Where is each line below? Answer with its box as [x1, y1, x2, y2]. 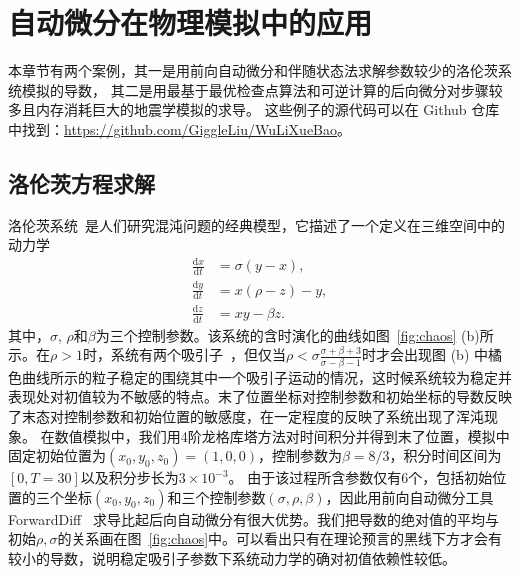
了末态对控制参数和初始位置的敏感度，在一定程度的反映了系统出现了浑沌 [8, 405, 484, 426]
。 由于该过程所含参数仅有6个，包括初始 [228, 467, 493, 488]
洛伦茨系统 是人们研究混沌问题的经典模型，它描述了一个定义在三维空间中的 [8, 214, 505, 235]
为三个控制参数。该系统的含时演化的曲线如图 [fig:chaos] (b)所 [95, 324, 494, 345]
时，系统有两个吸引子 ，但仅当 [82, 344, 286, 365]
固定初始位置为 [8, 445, 106, 466]
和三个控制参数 [167, 486, 266, 507]
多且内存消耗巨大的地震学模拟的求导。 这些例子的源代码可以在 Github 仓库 [8, 99, 500, 120]
